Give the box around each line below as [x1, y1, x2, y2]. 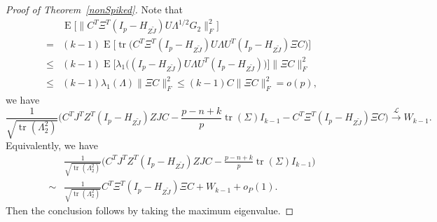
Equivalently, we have [6, 138, 99, 153]
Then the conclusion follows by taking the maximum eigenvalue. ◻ [6, 203, 294, 218]
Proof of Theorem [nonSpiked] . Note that [6, 2, 183, 16]
